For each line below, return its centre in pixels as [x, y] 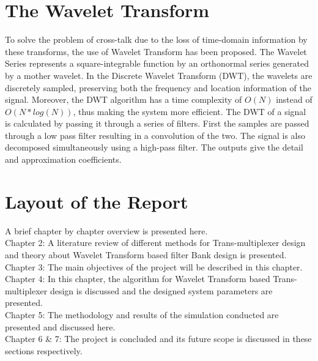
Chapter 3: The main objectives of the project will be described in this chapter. [154, 266]
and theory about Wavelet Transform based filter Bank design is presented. [146, 254]
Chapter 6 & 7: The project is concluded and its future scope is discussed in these [158, 339]
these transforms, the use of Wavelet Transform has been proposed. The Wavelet [156, 51]
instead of [294, 99]
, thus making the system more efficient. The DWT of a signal [190, 111]
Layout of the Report [97, 201]
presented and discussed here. [60, 326]
